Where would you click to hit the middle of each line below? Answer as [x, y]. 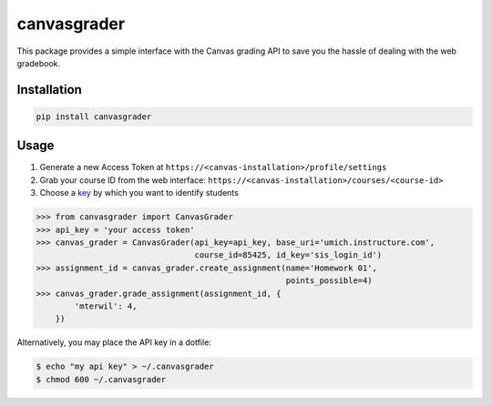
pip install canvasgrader [94, 117]
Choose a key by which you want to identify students [139, 193]
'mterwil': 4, [106, 306]
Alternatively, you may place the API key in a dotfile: [114, 342]
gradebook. [39, 63]
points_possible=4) [329, 281]
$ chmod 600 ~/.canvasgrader [101, 379]
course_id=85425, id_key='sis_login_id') [288, 255]
